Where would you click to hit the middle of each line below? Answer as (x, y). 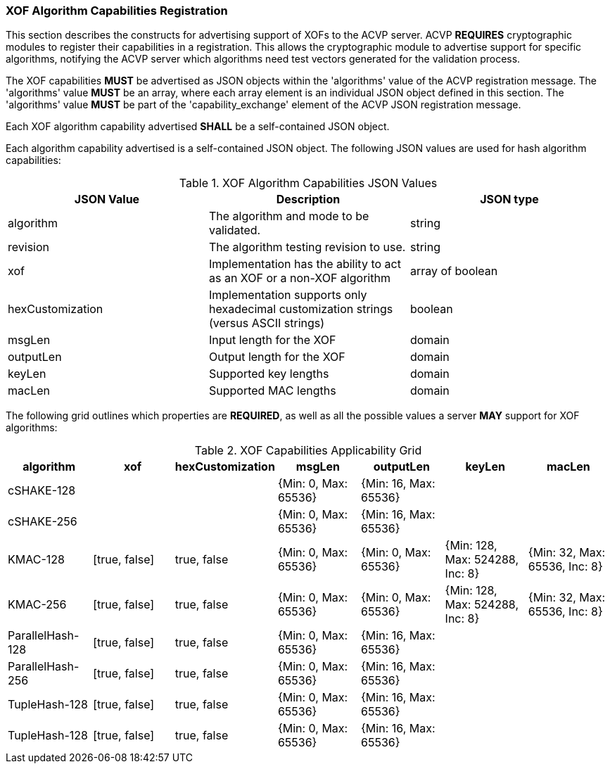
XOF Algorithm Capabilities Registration (117, 11)
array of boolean (454, 271)
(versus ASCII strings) (267, 323)
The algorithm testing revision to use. (307, 247)
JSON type (509, 199)
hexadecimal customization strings (301, 309)
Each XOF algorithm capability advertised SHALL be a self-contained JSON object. (198, 127)
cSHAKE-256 (43, 522)
